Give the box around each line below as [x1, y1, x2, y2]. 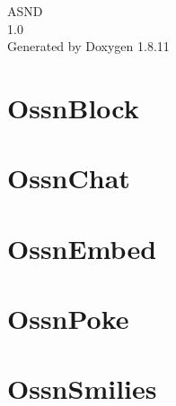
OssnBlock [7, 89, 139, 125]
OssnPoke [7, 300, 129, 337]
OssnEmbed [7, 229, 157, 266]
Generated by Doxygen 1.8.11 [7, 37, 170, 56]
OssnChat [7, 160, 130, 196]
